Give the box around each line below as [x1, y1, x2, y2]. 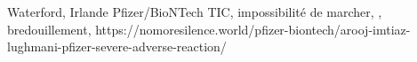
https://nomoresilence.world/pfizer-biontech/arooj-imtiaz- [95, 19, 411, 38]
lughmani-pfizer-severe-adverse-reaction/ [7, 37, 227, 56]
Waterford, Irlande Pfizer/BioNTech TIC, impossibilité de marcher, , [7, 3, 382, 20]
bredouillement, [7, 19, 92, 38]
